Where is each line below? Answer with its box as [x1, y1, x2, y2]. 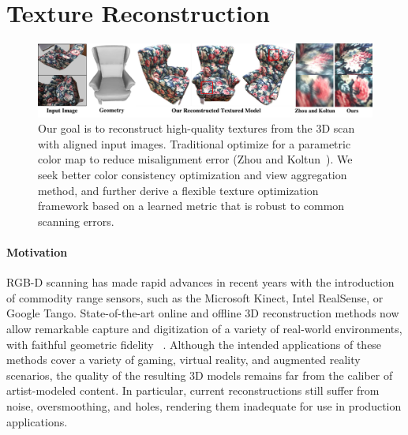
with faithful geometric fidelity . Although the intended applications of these [6, 336, 382, 352]
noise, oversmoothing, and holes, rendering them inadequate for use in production [6, 398, 402, 414]
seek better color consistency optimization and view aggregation [38, 167, 347, 183]
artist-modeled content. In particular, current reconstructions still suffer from [6, 382, 380, 399]
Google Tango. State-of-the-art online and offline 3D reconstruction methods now [6, 305, 399, 321]
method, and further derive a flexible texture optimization [38, 182, 319, 198]
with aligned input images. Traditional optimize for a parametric [38, 135, 351, 152]
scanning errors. [38, 212, 114, 229]
